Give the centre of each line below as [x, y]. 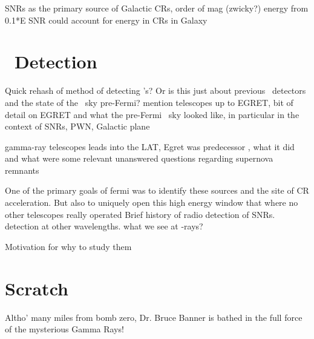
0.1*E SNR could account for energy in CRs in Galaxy [106, 20]
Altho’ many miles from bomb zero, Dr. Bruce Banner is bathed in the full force [154, 317]
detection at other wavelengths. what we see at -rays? [104, 226]
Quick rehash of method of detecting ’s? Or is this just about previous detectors [155, 91]
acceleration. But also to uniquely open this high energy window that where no [152, 202]
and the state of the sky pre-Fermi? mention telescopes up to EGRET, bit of [149, 102]
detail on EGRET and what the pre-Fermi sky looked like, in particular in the [152, 114]
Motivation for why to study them [68, 246]
